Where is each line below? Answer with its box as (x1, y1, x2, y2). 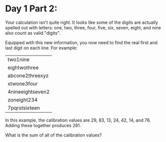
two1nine (7, 56, 30, 63)
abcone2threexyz (7, 72, 49, 79)
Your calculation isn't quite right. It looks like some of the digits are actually (5, 19, 159, 25)
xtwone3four (7, 80, 38, 87)
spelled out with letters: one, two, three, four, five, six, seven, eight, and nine (5, 24, 161, 30)
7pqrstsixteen (7, 104, 41, 111)
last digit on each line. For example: (5, 45, 78, 51)
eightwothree (7, 64, 39, 71)
